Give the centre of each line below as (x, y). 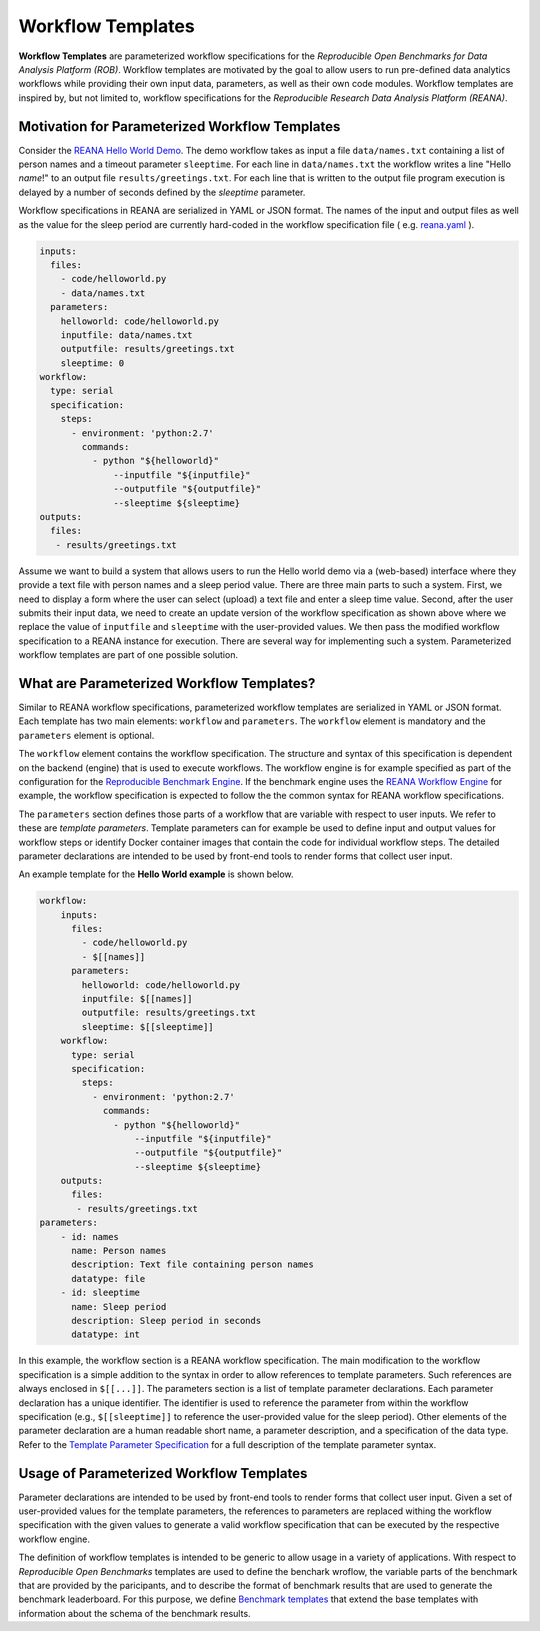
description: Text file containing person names (192, 1264)
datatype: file (108, 1278)
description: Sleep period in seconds (166, 1320)
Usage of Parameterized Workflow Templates (163, 1473)
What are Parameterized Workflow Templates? (167, 683)
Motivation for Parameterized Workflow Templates (179, 126)
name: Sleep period (119, 1306)
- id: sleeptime (100, 1293)
